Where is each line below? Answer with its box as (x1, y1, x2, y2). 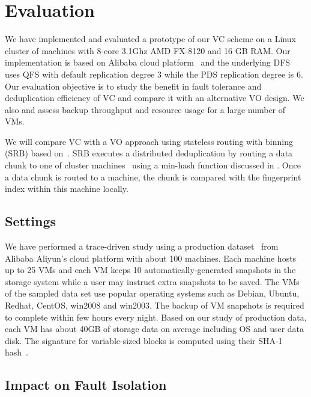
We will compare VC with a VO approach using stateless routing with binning (5, 135, 293, 147)
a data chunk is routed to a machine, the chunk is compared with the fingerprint (5, 170, 301, 183)
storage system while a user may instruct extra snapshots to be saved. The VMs (5, 275, 300, 288)
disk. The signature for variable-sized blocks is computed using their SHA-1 (5, 334, 283, 346)
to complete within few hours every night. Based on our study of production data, (5, 310, 307, 323)
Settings (5, 212, 56, 230)
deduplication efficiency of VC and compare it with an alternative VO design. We (5, 91, 304, 104)
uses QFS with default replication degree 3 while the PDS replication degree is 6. (5, 67, 303, 80)
